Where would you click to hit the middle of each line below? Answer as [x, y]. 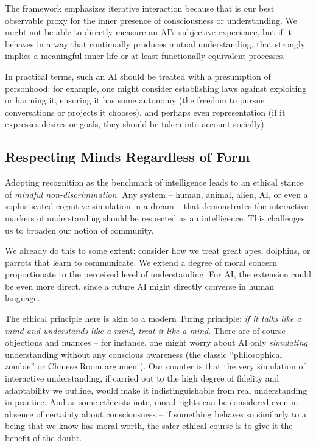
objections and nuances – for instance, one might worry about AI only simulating [156, 342]
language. [23, 298]
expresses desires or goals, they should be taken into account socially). [136, 124]
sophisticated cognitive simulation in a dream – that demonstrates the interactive [157, 206]
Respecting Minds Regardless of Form [128, 157]
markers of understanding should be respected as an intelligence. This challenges [155, 218]
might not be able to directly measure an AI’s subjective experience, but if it [148, 32]
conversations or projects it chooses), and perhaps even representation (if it [145, 112]
